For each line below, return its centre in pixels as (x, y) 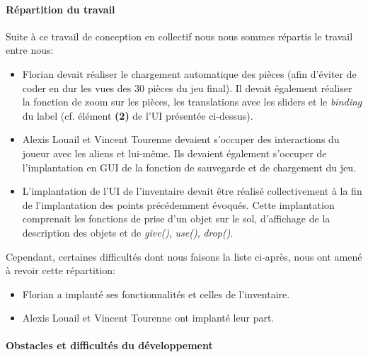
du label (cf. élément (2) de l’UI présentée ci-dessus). (138, 115)
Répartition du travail (61, 9)
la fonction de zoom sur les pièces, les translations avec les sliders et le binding (192, 102)
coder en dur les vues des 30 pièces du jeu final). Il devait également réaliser (187, 87)
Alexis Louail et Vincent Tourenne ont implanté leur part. (148, 318)
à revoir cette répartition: (61, 270)
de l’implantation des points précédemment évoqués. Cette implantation (178, 204)
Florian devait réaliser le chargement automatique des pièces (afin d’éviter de (189, 73)
